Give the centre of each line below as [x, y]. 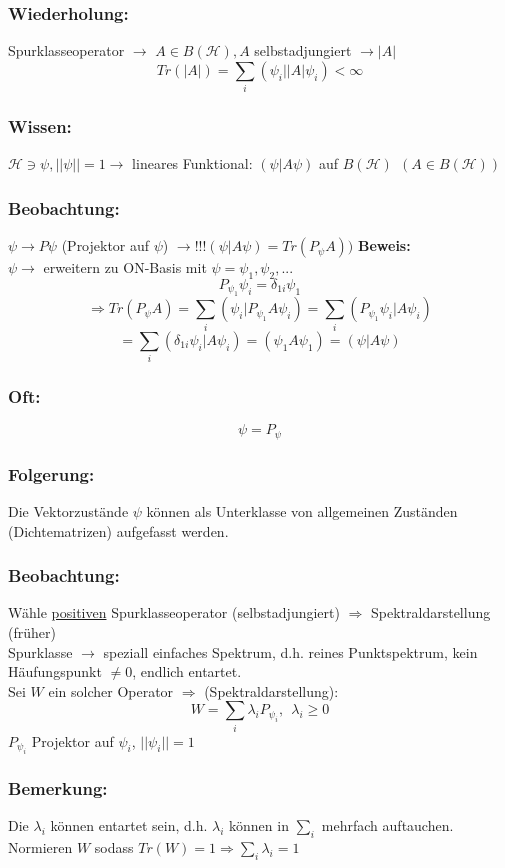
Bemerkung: [58, 787]
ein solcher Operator [111, 690]
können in [259, 825]
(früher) [32, 631]
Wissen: [40, 126]
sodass [114, 847]
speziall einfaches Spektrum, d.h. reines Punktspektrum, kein [290, 651]
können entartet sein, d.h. [129, 825]
